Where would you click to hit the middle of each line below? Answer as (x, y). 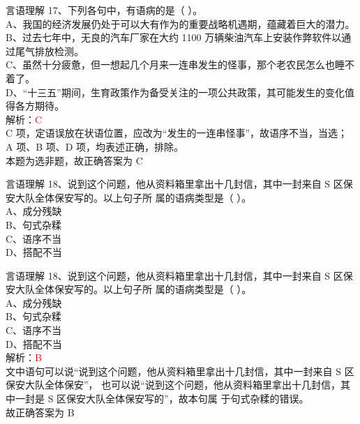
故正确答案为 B (40, 412)
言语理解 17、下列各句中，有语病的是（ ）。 (104, 10)
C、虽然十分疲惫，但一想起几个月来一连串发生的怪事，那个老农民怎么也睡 (175, 65)
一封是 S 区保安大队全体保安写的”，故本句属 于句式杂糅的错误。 (162, 399)
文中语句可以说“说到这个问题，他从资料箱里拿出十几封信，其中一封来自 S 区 (180, 371)
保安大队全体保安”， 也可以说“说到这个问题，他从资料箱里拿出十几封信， (173, 385)
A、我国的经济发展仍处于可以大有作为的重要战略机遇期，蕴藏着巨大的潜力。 (180, 23)
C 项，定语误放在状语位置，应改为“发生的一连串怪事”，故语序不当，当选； (177, 133)
